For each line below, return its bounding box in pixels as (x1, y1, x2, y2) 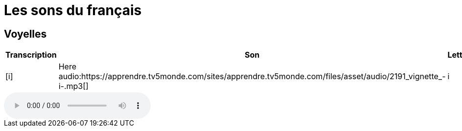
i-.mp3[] (58, 81, 89, 91)
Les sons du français (4, 2, 142, 19)
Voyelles (4, 27, 47, 40)
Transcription (5, 50, 57, 60)
